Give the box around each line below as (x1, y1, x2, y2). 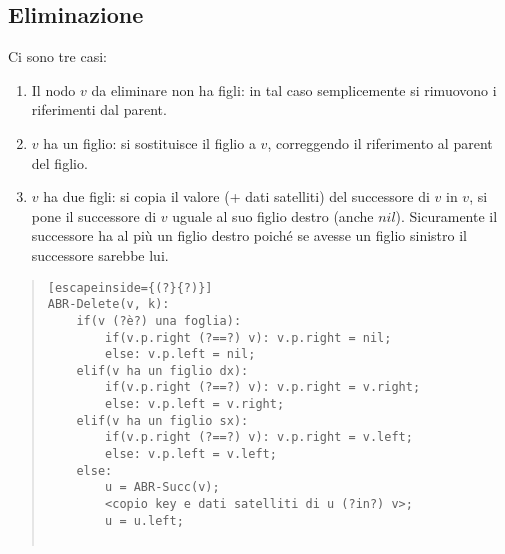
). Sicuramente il (395, 205, 498, 226)
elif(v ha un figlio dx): (76, 363, 249, 378)
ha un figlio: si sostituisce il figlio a (43, 132, 256, 153)
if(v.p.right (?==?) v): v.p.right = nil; (105, 330, 392, 345)
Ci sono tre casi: (8, 46, 107, 67)
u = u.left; (105, 513, 184, 528)
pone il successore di (31, 205, 157, 226)
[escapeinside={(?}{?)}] (47, 280, 213, 295)
